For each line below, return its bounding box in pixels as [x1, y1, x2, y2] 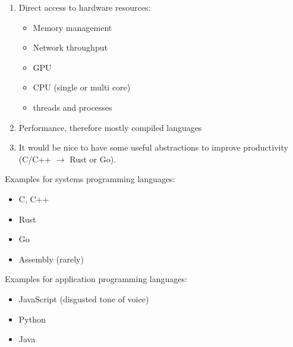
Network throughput [33, 41, 108, 54]
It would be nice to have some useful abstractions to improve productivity [18, 141, 288, 154]
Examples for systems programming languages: [5, 173, 175, 185]
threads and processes [33, 101, 112, 113]
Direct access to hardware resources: [18, 1, 151, 13]
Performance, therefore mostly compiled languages [18, 121, 202, 133]
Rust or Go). [70, 152, 116, 165]
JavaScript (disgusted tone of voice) [18, 292, 149, 305]
